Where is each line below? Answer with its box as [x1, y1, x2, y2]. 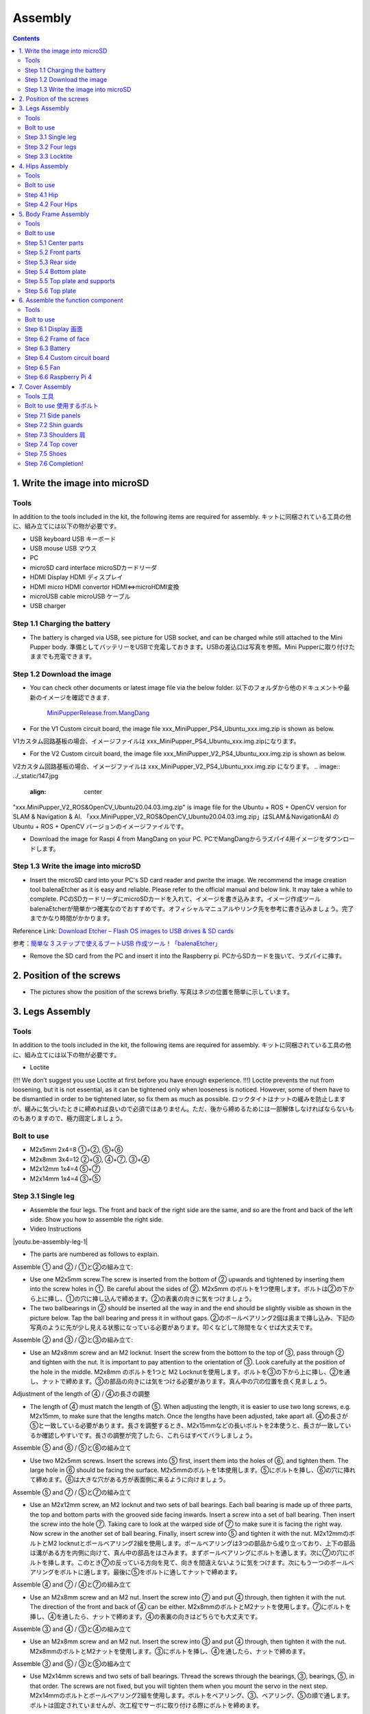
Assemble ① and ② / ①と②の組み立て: [12, 1262, 134, 1271]
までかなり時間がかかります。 [29, 914, 114, 922]
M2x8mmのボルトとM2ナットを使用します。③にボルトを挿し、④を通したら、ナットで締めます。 [29, 1647, 310, 1655]
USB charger [29, 602, 66, 610]
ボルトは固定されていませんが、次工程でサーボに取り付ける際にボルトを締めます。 [29, 1701, 263, 1709]
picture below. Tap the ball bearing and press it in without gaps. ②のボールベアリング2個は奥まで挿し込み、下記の [29, 1314, 355, 1322]
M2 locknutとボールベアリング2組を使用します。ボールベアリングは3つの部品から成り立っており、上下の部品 [47, 1539, 356, 1547]
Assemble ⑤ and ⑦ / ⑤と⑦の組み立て [12, 1488, 132, 1496]
